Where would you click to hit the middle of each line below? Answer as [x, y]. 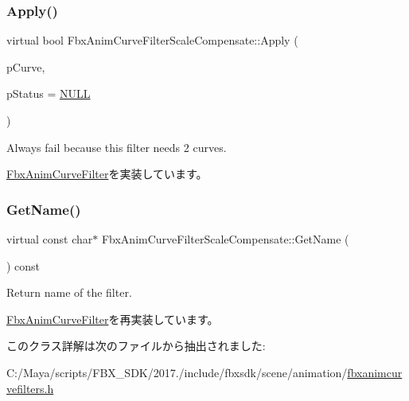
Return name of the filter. [69, 292]
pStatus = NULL [49, 93]
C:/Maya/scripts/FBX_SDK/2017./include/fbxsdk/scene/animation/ [177, 372]
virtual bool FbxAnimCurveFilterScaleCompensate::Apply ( [152, 40]
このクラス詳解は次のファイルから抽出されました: [136, 346]
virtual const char [50, 239]
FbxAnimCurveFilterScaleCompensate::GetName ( [225, 239]
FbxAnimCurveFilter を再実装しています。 [113, 319]
